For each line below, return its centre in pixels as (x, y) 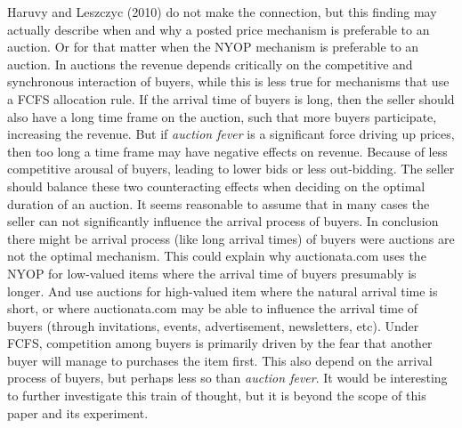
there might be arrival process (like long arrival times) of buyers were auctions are (231, 238)
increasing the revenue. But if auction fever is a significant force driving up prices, (231, 134)
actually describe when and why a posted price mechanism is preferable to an (219, 29)
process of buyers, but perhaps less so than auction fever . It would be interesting (227, 378)
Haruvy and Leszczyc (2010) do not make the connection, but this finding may (222, 12)
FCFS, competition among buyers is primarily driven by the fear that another (220, 343)
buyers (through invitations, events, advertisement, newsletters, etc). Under (213, 325)
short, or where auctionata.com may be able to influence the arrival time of (213, 308)
